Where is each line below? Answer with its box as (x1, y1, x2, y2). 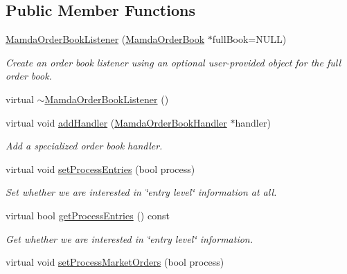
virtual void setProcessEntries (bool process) (6, 161, 195, 176)
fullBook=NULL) (212, 32, 287, 46)
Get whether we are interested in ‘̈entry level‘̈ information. (6, 231, 253, 246)
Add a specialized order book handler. (6, 138, 163, 153)
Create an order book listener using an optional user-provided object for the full (6, 55, 341, 69)
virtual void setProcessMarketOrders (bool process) (6, 255, 224, 269)
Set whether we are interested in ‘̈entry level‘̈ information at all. (6, 185, 277, 199)
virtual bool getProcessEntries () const (6, 208, 170, 222)
